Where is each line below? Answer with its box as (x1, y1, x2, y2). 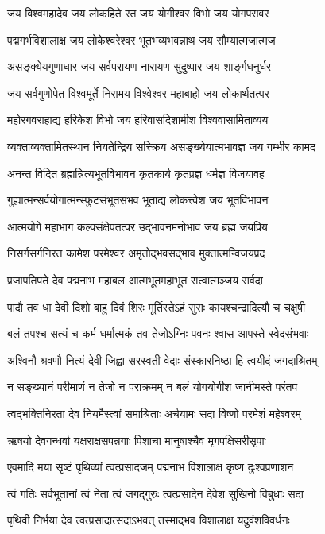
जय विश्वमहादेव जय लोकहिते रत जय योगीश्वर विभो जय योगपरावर (7, 5, 269, 21)
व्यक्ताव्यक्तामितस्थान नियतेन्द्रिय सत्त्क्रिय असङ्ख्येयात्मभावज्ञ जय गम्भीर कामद (7, 137, 315, 154)
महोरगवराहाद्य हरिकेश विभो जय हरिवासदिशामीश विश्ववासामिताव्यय (7, 111, 269, 128)
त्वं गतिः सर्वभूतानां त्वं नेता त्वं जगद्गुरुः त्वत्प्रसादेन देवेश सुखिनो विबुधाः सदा (7, 485, 304, 501)
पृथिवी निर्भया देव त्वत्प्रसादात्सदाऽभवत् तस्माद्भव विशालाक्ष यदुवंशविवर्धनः (7, 512, 290, 528)
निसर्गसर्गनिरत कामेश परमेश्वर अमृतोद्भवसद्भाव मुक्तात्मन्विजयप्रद (7, 245, 265, 261)
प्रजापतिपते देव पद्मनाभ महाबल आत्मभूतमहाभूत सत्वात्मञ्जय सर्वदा (7, 271, 263, 288)
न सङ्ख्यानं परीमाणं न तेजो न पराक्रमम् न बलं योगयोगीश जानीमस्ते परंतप (7, 378, 298, 395)
